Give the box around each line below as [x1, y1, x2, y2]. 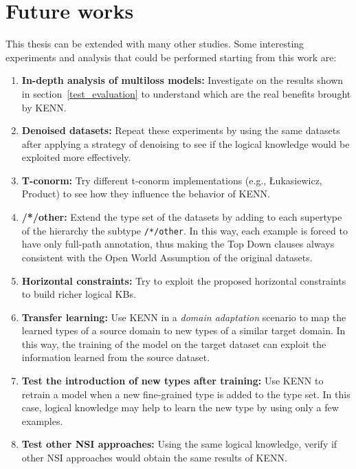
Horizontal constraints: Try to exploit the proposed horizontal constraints [21, 273, 346, 287]
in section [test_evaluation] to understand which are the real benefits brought [21, 86, 351, 100]
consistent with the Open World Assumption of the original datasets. [21, 250, 313, 264]
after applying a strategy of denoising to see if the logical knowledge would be [21, 136, 350, 151]
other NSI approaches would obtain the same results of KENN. [21, 450, 287, 465]
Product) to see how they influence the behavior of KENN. [21, 186, 270, 201]
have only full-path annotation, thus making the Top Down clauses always [21, 237, 335, 251]
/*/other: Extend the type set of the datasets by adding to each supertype [21, 210, 342, 224]
